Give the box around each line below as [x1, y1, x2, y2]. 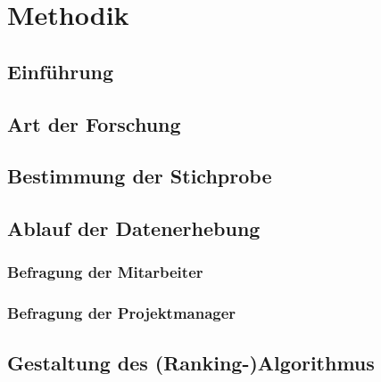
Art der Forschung [7, 110, 181, 137]
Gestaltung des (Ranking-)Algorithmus [7, 348, 375, 376]
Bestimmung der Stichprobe [7, 162, 272, 190]
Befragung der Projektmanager [7, 302, 236, 324]
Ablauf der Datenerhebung [7, 215, 261, 242]
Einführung [7, 57, 114, 85]
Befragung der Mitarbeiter [7, 261, 203, 283]
